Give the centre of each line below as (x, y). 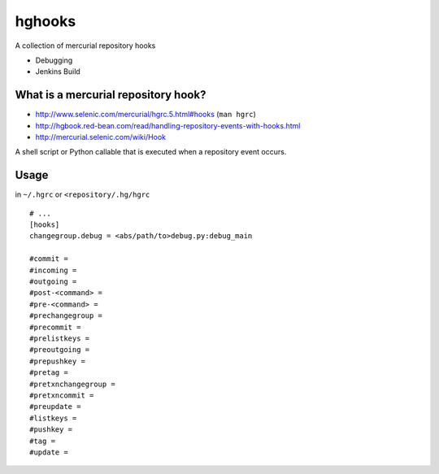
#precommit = (55, 327)
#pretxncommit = (62, 395)
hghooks (46, 21)
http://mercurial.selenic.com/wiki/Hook (101, 137)
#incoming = (53, 270)
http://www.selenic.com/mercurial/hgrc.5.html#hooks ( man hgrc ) (146, 115)
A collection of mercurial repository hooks (85, 46)
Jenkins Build (58, 72)
